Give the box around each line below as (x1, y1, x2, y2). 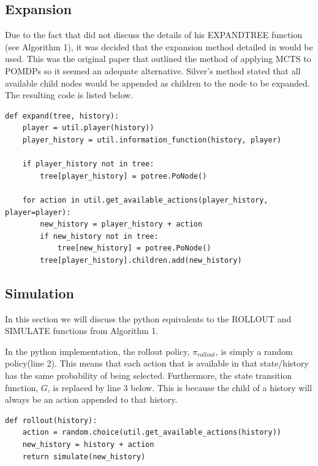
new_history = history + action (22, 440, 154, 449)
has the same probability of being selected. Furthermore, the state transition (5, 369, 292, 382)
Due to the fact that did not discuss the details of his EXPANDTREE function (5, 28, 303, 41)
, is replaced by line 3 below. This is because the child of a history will (47, 381, 312, 394)
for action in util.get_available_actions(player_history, (22, 195, 268, 204)
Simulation (5, 283, 75, 302)
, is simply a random (215, 344, 293, 357)
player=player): (5, 208, 71, 217)
